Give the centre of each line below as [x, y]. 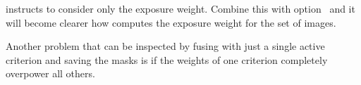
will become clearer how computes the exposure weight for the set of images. [171, 22]
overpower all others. [50, 73]
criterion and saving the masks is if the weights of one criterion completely [167, 59]
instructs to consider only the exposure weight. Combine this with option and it [180, 8]
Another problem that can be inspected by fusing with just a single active [165, 46]
